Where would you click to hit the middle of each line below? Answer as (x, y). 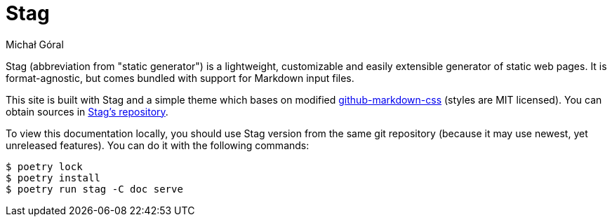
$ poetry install (53, 178)
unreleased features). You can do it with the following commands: (158, 145)
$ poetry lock (44, 166)
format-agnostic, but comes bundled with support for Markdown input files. (180, 78)
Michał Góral (35, 44)
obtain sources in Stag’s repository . (87, 111)
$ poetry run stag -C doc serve (94, 189)
